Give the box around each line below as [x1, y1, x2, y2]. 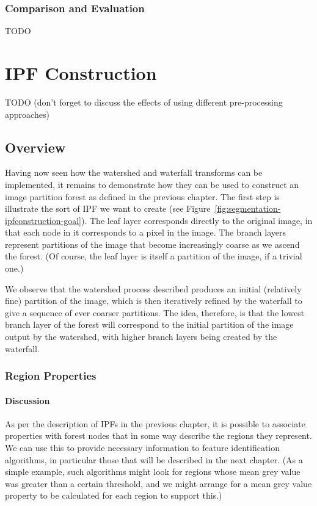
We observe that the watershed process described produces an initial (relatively [5, 282, 302, 295]
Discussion [5, 394, 50, 407]
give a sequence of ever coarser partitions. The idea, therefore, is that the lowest [5, 306, 305, 319]
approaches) [5, 107, 49, 120]
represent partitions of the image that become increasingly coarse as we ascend [5, 237, 300, 250]
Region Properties [5, 368, 97, 383]
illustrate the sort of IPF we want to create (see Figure [5, 202, 211, 215]
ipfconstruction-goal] [5, 214, 81, 226]
